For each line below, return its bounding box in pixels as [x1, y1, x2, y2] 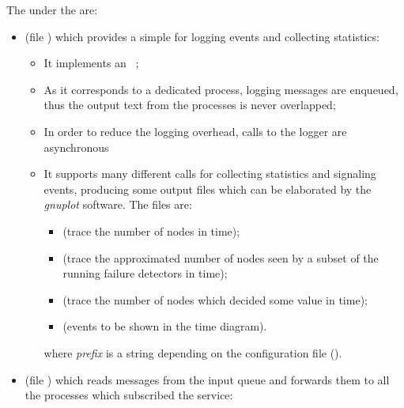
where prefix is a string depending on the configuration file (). [43, 344, 342, 361]
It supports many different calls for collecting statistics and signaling [43, 165, 376, 182]
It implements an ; [43, 55, 139, 71]
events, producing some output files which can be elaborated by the [43, 180, 372, 197]
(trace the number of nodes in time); [62, 222, 240, 239]
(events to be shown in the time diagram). [62, 318, 267, 334]
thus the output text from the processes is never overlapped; [43, 96, 336, 113]
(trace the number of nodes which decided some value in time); [62, 291, 368, 308]
